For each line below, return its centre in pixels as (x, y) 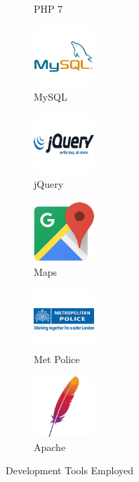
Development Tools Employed (70, 470)
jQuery (49, 184)
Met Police (57, 359)
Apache (50, 446)
